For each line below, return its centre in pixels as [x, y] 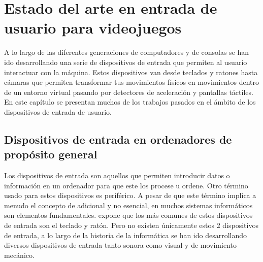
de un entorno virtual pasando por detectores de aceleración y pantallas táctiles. [129, 92]
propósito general [51, 154]
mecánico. [19, 255]
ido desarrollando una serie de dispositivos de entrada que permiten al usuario [126, 62]
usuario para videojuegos [93, 28]
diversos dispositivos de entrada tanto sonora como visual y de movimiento [120, 245]
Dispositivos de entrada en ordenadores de [118, 139]
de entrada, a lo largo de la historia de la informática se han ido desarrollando [126, 235]
